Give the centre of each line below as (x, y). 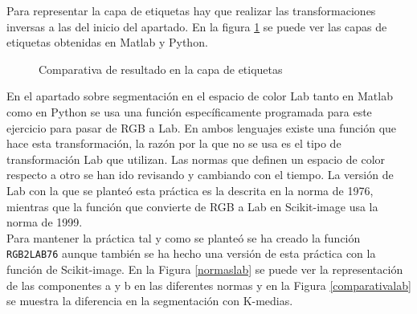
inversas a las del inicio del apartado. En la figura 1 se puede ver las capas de (197, 26)
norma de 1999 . (45, 222)
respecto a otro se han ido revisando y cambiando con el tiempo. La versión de (200, 175)
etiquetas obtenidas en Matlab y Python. (107, 42)
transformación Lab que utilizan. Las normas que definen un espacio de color (196, 159)
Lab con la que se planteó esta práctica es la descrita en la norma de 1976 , (190, 190)
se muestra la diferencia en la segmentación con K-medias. (150, 301)
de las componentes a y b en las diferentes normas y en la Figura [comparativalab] (209, 285)
